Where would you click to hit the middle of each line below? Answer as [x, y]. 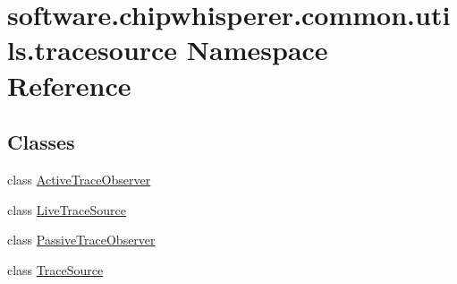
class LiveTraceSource [67, 209]
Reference [69, 85]
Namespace [257, 50]
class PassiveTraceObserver [81, 240]
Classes [41, 142]
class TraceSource [55, 269]
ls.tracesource [93, 50]
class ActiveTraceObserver [79, 179]
